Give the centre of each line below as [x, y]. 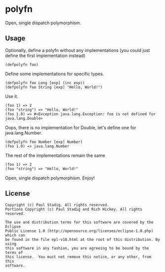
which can [15, 235]
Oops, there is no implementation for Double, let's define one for [71, 128]
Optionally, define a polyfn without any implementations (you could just [78, 50]
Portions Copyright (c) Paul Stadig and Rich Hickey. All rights [74, 209]
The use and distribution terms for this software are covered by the [79, 222]
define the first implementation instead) [45, 55]
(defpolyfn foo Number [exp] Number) [44, 142]
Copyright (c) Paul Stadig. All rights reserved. [57, 205]
